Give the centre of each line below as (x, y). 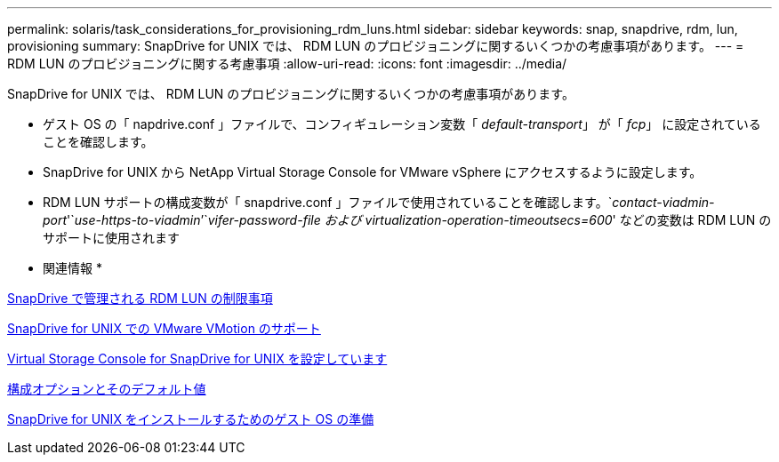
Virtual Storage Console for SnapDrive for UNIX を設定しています (197, 358)
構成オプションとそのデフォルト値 (107, 389)
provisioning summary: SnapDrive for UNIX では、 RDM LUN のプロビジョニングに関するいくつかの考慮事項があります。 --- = (376, 46)
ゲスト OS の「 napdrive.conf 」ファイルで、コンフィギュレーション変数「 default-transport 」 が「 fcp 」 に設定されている (402, 124)
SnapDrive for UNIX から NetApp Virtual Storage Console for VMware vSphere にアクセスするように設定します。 (373, 172)
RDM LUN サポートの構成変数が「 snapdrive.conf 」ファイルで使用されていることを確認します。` (328, 202)
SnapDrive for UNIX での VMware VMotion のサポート (164, 328)
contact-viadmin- (663, 202)
